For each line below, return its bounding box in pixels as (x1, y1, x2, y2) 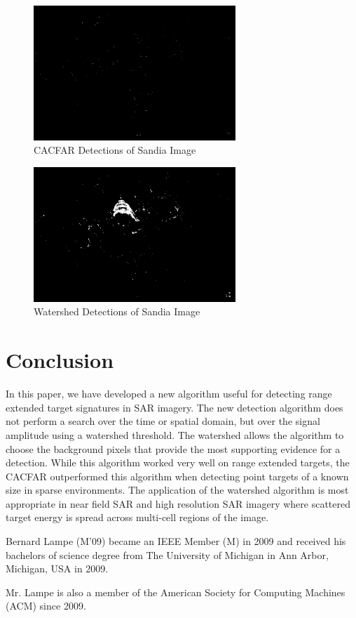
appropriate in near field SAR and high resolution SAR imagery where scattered (6, 496, 351, 511)
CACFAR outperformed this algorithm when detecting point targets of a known (6, 468, 349, 483)
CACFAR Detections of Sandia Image (34, 143, 196, 157)
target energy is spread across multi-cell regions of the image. (6, 510, 269, 525)
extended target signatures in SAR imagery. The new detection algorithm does (6, 400, 343, 414)
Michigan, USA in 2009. (6, 561, 109, 576)
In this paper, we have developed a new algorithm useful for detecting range (6, 386, 332, 401)
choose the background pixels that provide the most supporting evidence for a (6, 441, 341, 456)
